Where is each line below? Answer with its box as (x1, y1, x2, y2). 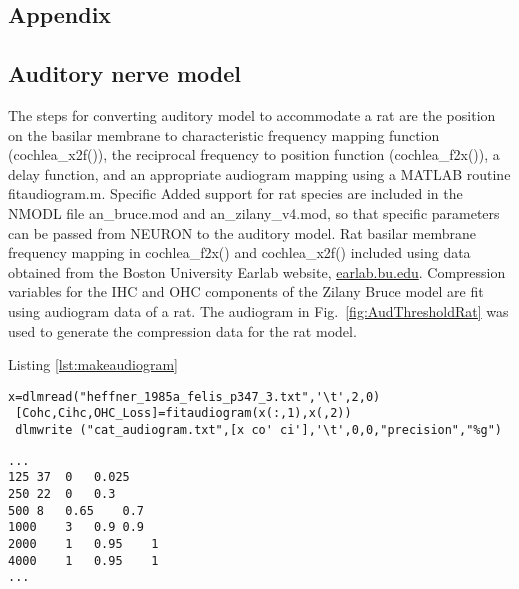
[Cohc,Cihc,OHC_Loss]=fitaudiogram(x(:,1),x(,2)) (15, 406, 352, 421)
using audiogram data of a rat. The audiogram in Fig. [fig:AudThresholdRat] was (8, 300, 509, 321)
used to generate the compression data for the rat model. (8, 320, 357, 341)
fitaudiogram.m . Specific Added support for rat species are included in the (8, 183, 463, 204)
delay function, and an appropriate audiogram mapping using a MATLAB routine (8, 163, 511, 184)
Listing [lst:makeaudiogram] (8, 354, 178, 375)
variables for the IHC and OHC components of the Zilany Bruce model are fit (8, 281, 484, 302)
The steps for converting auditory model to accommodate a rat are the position (8, 104, 496, 125)
